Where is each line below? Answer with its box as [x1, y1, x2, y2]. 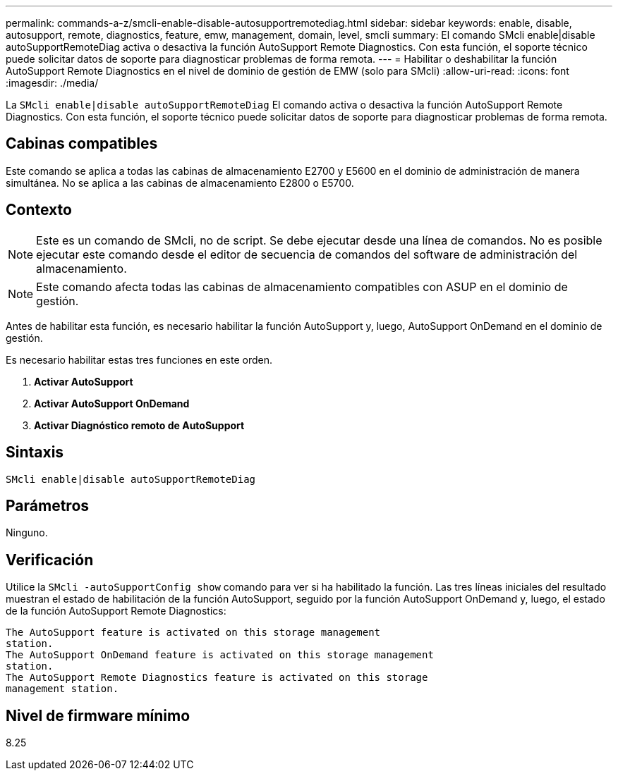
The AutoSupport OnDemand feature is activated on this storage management [6, 649, 434, 661]
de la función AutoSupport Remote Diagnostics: [6, 605, 226, 617]
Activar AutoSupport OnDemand [34, 397, 190, 409]
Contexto [6, 201, 72, 219]
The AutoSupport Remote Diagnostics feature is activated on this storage [6, 672, 428, 684]
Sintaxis [6, 443, 64, 462]
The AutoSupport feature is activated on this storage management [6, 627, 381, 639]
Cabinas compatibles [6, 135, 158, 153]
